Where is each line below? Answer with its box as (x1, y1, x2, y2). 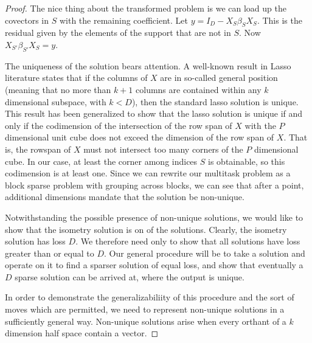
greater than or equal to (5, 246, 94, 259)
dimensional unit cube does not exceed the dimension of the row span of (5, 131, 274, 144)
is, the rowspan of (5, 142, 71, 155)
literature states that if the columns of (5, 71, 148, 84)
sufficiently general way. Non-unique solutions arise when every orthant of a (5, 314, 286, 327)
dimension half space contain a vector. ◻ (5, 327, 159, 339)
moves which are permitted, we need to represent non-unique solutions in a (5, 303, 285, 316)
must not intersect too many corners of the (83, 142, 243, 155)
